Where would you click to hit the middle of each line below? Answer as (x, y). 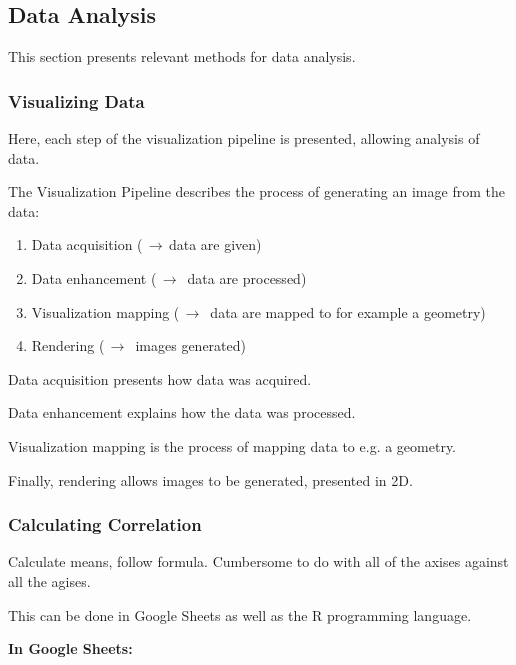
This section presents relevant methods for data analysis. (182, 56)
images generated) (190, 345)
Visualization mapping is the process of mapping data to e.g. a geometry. (232, 445)
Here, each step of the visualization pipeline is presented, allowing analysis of (244, 138)
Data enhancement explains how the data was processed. (182, 412)
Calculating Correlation (105, 524)
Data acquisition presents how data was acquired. (160, 378)
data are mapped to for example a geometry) (348, 311)
